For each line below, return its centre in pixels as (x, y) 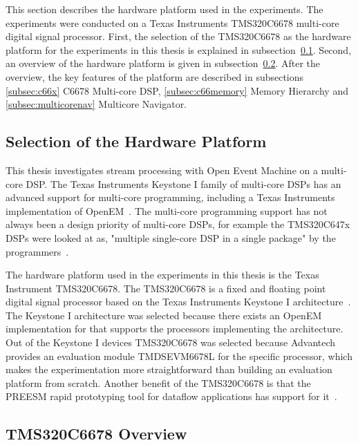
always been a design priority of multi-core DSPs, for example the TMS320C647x (178, 224)
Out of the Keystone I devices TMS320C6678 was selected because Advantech (171, 342)
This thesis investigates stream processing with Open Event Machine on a (162, 170)
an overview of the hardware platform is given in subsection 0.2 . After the (163, 63)
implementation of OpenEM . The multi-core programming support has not (167, 210)
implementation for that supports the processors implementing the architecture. (175, 329)
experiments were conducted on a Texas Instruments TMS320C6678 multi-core (172, 22)
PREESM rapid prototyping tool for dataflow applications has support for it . (171, 396)
